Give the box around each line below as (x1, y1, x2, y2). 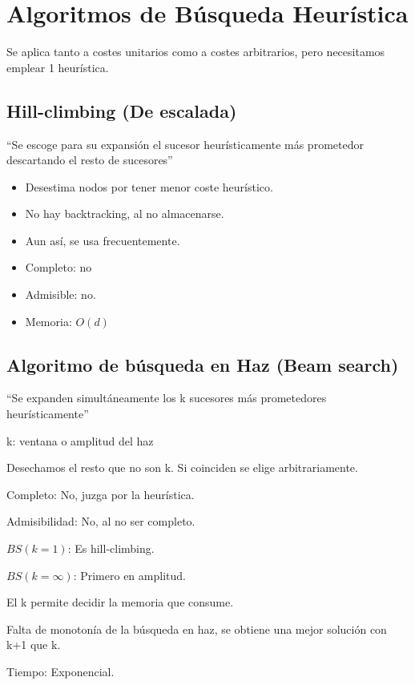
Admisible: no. (25, 286, 96, 303)
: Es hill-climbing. (67, 540, 155, 557)
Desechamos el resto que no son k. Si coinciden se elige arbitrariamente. (6, 459, 358, 476)
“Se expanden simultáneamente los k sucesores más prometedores (6, 389, 327, 406)
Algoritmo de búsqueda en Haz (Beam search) (6, 352, 399, 377)
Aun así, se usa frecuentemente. (25, 232, 180, 248)
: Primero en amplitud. (73, 566, 186, 583)
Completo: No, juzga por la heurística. (6, 486, 195, 502)
